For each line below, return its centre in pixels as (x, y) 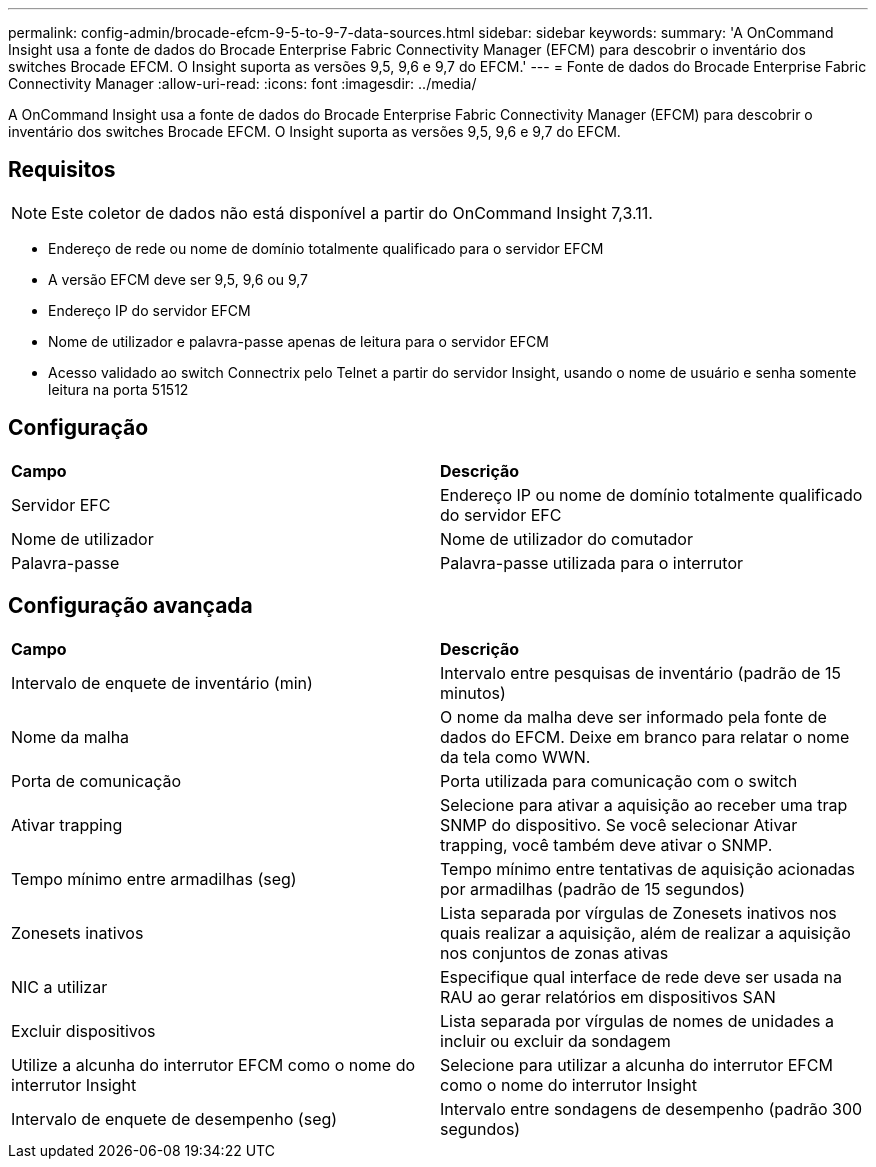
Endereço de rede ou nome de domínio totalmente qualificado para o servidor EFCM (326, 248)
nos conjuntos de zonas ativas (554, 952)
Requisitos (62, 170)
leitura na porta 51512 (118, 389)
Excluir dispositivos (83, 1030)
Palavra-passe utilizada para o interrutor (591, 562)
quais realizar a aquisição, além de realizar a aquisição (645, 932)
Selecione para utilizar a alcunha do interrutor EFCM (636, 1064)
